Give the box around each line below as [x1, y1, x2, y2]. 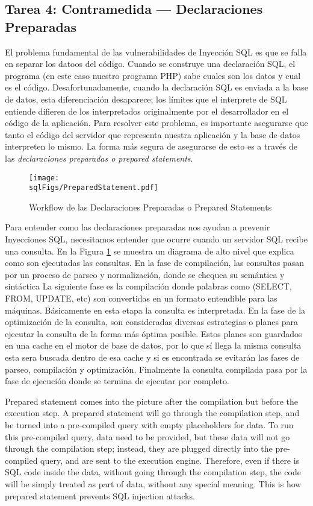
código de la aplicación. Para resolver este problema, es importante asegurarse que [5, 116, 308, 129]
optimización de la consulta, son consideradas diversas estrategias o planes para [5, 315, 298, 328]
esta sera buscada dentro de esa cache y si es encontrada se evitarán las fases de [5, 350, 300, 363]
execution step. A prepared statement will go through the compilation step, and [5, 406, 300, 419]
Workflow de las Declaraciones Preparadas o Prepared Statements [29, 200, 272, 213]
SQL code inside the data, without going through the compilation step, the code [5, 466, 301, 478]
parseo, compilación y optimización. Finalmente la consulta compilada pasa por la [5, 362, 308, 375]
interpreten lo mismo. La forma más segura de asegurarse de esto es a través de [5, 140, 297, 153]
